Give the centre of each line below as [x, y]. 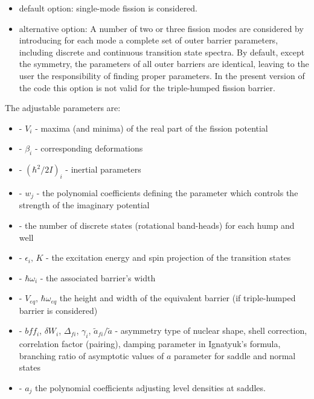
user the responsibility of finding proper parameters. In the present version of [162, 75]
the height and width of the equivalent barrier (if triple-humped [178, 298]
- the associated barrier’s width [98, 277]
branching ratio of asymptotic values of [91, 355]
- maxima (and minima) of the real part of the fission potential [152, 128]
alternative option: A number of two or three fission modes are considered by [161, 28]
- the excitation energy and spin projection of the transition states [168, 257]
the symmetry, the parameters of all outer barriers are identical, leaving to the [164, 64]
